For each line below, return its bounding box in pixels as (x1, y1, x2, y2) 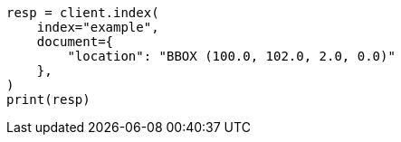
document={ (36, 34, 114, 49)
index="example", (36, 20, 159, 34)
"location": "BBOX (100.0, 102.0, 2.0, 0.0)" (67, 49, 396, 63)
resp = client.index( (6, 5, 159, 20)
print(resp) (6, 92, 91, 107)
